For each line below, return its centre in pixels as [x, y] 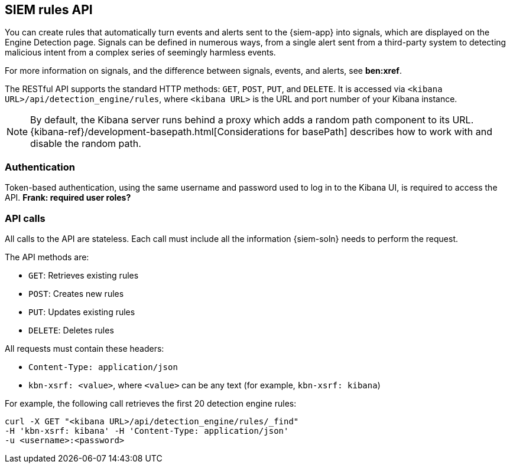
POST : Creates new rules [76, 293]
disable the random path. [86, 144]
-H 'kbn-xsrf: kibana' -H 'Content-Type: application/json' [147, 431]
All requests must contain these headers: [85, 348]
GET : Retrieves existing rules [84, 275]
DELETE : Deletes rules [71, 330]
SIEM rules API [49, 10]
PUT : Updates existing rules [82, 312]
